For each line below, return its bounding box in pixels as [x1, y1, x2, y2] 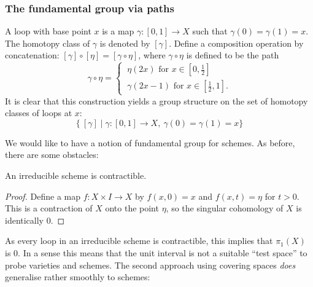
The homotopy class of [5, 36, 90, 49]
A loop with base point [5, 25, 91, 37]
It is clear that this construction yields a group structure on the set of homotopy [5, 94, 308, 107]
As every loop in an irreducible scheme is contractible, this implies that [5, 234, 273, 247]
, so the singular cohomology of [166, 202, 284, 214]
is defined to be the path [186, 49, 279, 61]
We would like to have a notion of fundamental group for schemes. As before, [5, 136, 295, 149]
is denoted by [99, 36, 150, 49]
